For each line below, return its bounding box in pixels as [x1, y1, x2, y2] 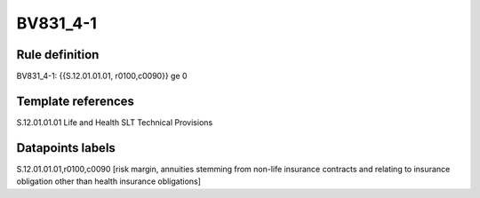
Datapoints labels [16, 140, 116, 155]
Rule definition [16, 47, 100, 62]
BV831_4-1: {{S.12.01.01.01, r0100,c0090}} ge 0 [16, 71, 188, 82]
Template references [16, 93, 135, 108]
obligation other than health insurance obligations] [16, 176, 202, 186]
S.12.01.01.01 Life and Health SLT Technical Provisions [16, 116, 213, 128]
